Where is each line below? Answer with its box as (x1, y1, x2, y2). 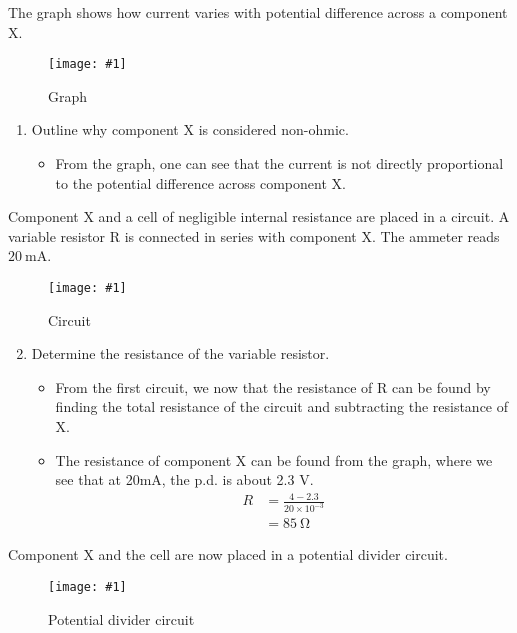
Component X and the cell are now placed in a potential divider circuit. (8, 544, 448, 565)
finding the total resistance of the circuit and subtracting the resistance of (55, 396, 509, 417)
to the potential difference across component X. (55, 172, 346, 193)
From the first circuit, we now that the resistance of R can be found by (55, 376, 491, 397)
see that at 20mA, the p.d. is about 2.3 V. (55, 469, 314, 490)
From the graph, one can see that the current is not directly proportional (55, 153, 504, 174)
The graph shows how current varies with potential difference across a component (8, 2, 508, 22)
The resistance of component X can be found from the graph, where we (55, 449, 493, 470)
